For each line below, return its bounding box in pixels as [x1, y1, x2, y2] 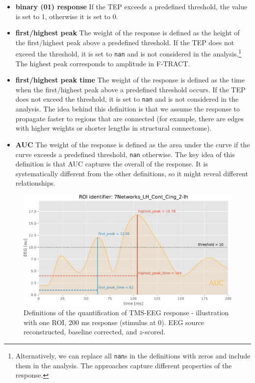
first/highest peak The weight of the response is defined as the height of [15, 27, 240, 38]
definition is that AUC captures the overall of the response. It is [15, 159, 208, 169]
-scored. [142, 327, 166, 337]
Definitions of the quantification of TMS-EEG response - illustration [24, 307, 229, 318]
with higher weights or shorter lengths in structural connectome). [15, 123, 212, 133]
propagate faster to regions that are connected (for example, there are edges [15, 113, 244, 123]
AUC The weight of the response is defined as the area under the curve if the [15, 139, 250, 149]
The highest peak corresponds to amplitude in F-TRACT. [15, 58, 190, 68]
